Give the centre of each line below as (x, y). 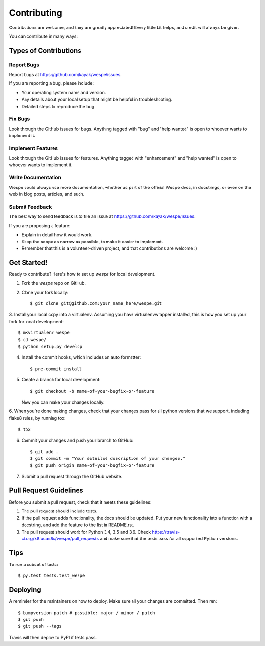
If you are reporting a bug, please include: (52, 83)
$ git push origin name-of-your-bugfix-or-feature (92, 465)
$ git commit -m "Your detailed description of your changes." (108, 458)
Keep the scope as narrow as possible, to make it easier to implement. (92, 242)
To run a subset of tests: (34, 564)
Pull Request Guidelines (46, 490)
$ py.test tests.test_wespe (52, 576)
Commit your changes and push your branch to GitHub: (77, 440)
